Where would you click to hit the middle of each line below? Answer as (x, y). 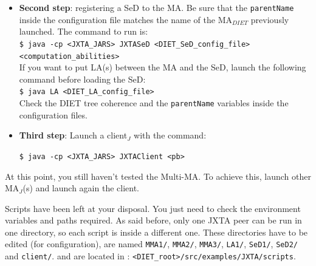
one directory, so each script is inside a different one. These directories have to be (156, 232)
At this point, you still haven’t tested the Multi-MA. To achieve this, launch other (158, 176)
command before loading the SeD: (82, 79)
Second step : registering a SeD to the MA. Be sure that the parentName (156, 7)
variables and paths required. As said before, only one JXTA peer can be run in (153, 220)
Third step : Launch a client (73, 135)
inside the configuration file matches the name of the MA (125, 19)
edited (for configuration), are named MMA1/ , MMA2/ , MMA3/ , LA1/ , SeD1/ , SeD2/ (151, 244)
